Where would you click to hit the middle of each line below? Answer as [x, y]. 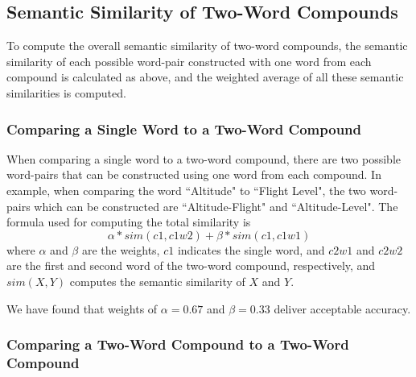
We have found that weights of [82, 308]
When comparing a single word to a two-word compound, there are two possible [204, 158]
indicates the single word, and [251, 249]
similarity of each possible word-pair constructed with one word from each [189, 61]
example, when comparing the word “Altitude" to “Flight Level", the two [186, 190]
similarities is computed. [66, 92]
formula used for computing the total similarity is [129, 222]
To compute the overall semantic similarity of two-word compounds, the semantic [207, 46]
